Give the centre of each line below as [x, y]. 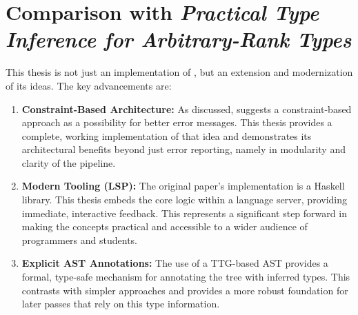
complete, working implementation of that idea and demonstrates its [167, 135]
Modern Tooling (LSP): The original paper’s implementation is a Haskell [183, 186]
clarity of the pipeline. [69, 162]
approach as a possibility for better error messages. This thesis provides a [177, 122]
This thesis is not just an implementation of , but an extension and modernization [179, 72]
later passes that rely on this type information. [121, 304]
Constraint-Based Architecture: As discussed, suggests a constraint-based [187, 109]
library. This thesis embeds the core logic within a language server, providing [184, 200]
